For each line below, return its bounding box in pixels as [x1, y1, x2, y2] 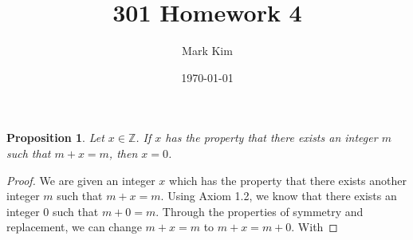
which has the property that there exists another [169, 171, 407, 188]
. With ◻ [291, 218, 338, 235]
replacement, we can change [6, 218, 142, 235]
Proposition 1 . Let [6, 129, 104, 146]
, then [108, 144, 138, 161]
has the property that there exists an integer [165, 129, 378, 146]
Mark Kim [182, 42, 233, 59]
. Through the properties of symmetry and [155, 203, 364, 219]
